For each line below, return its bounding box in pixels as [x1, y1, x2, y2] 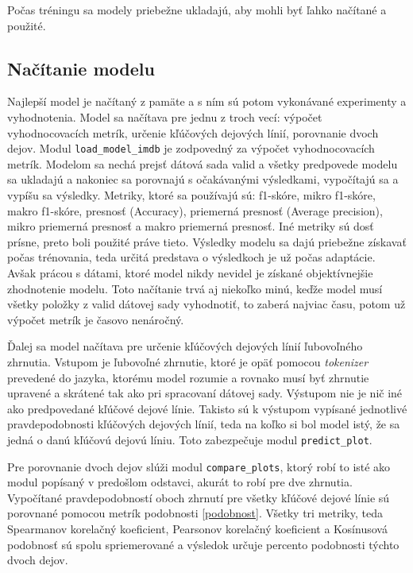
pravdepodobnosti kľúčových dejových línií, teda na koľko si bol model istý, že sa [7, 416, 400, 432]
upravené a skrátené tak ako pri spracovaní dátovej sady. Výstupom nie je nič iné [7, 385, 403, 401]
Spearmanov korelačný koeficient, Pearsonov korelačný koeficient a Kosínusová [7, 521, 388, 537]
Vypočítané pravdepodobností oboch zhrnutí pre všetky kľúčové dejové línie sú [7, 489, 390, 505]
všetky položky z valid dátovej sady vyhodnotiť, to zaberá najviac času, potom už [7, 296, 406, 312]
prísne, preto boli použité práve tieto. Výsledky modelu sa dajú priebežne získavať [7, 233, 407, 250]
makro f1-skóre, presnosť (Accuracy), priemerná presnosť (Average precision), [7, 202, 383, 219]
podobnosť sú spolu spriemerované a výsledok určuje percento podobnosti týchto [7, 536, 399, 552]
